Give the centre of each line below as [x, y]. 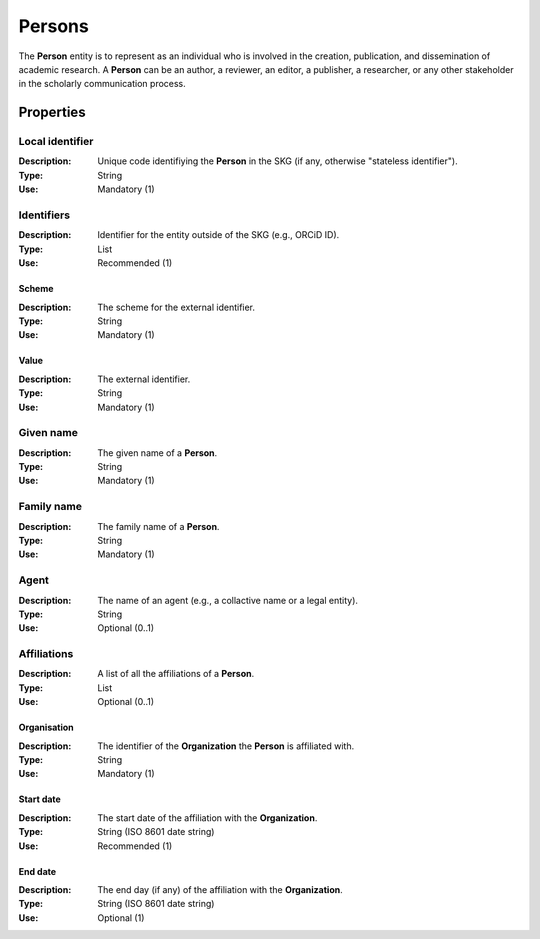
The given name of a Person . [157, 452]
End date [37, 871]
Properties [52, 112]
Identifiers [44, 215]
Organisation [46, 727]
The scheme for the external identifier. [176, 307]
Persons [53, 26]
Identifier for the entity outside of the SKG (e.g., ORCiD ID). [218, 235]
